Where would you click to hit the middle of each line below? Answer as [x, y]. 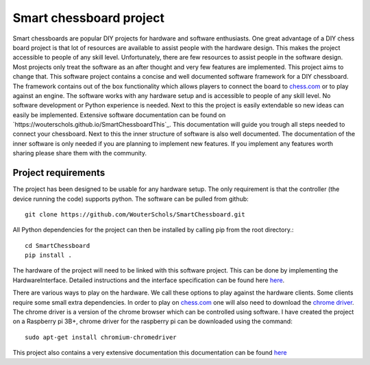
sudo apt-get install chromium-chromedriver [101, 337]
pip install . [48, 255]
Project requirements [59, 173]
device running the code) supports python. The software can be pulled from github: [131, 199]
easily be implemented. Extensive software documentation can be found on [119, 115]
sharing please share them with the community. [80, 153]
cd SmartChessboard [58, 246]
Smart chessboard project [88, 18]
